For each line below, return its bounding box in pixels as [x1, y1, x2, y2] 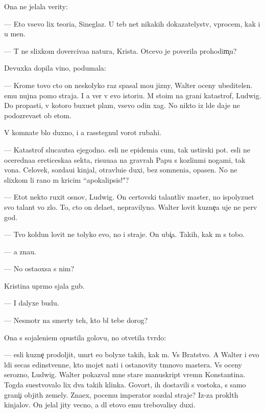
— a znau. [4, 246, 36, 256]
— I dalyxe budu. [4, 297, 59, 308]
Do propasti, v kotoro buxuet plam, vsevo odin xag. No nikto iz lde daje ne [4, 100, 240, 111]
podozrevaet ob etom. [4, 110, 71, 120]
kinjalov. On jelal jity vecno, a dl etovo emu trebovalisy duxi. [4, 399, 196, 410]
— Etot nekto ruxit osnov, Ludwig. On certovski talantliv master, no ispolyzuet [4, 191, 254, 202]
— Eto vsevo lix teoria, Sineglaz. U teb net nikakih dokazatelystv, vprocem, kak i [4, 18, 260, 29]
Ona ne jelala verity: [4, 1, 68, 11]
